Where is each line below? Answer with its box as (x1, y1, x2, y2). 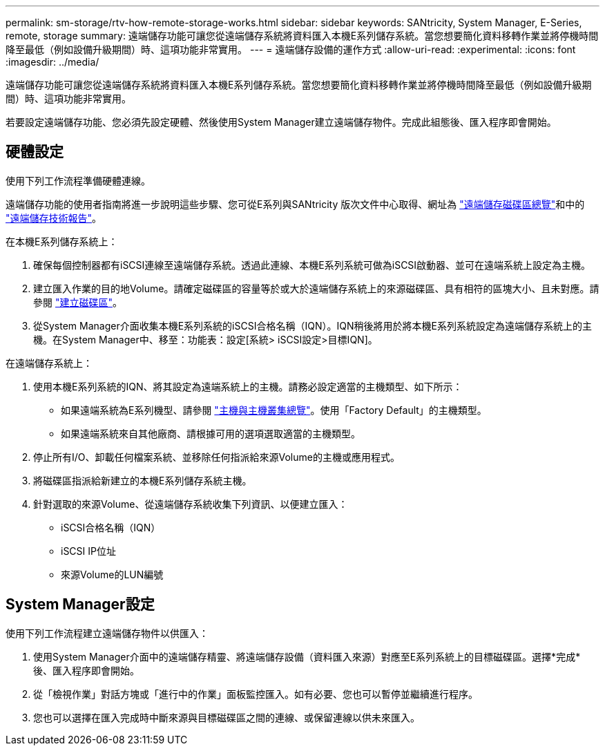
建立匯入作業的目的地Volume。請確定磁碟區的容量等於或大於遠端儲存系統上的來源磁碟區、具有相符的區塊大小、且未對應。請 (33, 282, 599, 294)
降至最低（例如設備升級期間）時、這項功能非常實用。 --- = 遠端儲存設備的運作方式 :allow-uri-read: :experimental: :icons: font (6, 44, 576, 55)
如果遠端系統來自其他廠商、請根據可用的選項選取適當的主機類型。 (61, 427, 361, 439)
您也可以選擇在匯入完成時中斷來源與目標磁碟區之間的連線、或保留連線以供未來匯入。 (33, 711, 420, 723)
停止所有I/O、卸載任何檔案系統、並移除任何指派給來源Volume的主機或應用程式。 (33, 450, 400, 463)
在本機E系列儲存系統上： (6, 235, 118, 247)
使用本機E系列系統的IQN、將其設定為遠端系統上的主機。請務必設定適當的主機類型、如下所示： (33, 380, 463, 392)
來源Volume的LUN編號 (61, 568, 164, 580)
